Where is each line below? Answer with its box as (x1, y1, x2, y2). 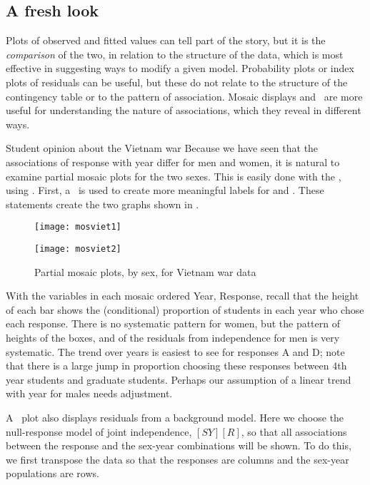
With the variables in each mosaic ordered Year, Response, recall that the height (6, 288, 359, 303)
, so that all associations (241, 424, 347, 439)
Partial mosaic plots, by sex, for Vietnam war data (34, 264, 256, 279)
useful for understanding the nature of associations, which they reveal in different (6, 103, 361, 118)
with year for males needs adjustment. (6, 386, 173, 401)
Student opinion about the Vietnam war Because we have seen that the (6, 141, 319, 155)
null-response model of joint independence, (6, 424, 192, 439)
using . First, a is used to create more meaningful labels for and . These (6, 183, 324, 198)
